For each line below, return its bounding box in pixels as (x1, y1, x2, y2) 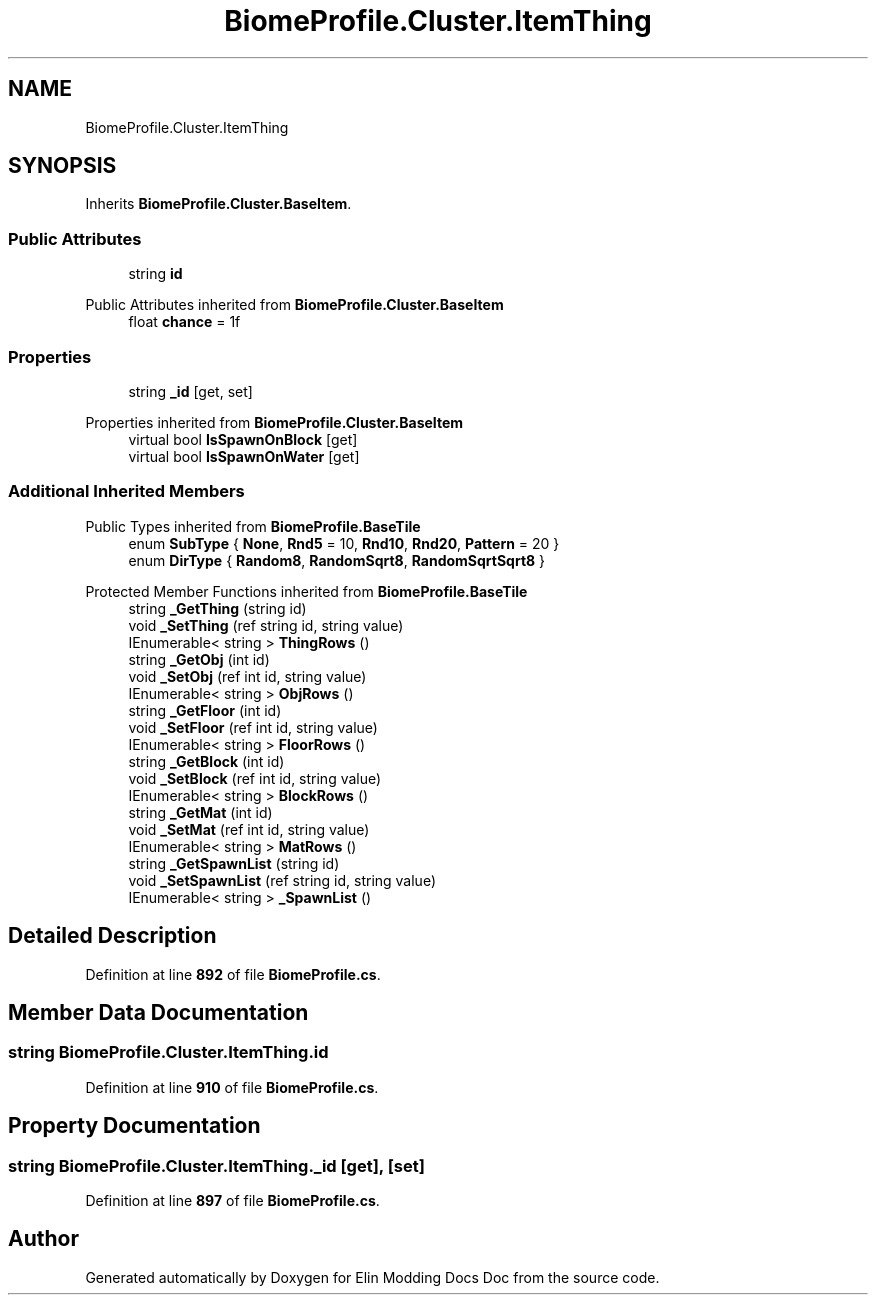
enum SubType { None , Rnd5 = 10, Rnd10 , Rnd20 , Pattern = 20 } (128, 534, 560, 552)
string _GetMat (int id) (128, 803, 273, 821)
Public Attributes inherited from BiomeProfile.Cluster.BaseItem (85, 296, 504, 314)
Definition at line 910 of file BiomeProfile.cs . (85, 1078, 379, 1096)
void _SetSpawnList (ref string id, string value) (128, 871, 437, 889)
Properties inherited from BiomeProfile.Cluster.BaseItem (85, 413, 464, 431)
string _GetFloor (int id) (128, 701, 282, 719)
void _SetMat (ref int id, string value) (128, 820, 370, 838)
